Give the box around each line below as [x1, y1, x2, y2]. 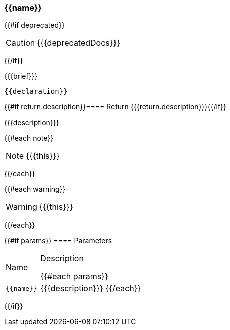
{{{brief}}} [4, 72, 38, 81]
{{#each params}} [40, 271, 108, 282]
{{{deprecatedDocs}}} [37, 38, 121, 48]
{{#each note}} [4, 134, 54, 143]
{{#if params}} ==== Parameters [4, 236, 112, 245]
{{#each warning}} [4, 185, 66, 194]
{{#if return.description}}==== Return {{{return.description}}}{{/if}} [4, 102, 227, 112]
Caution [6, 38, 35, 48]
